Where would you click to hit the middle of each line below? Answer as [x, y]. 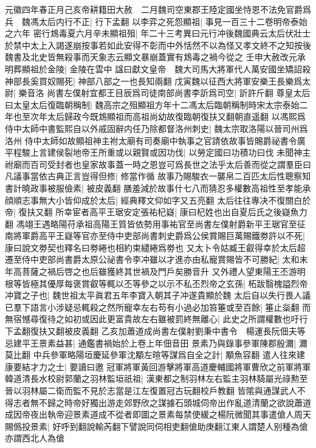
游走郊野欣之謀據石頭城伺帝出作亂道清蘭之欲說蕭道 [209, 402]
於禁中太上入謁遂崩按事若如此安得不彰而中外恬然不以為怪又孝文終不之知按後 [158, 45]
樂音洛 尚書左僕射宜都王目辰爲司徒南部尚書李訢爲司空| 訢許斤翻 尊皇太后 [164, 93]
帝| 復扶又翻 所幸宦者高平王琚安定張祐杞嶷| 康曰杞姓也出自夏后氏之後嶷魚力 [156, 212]
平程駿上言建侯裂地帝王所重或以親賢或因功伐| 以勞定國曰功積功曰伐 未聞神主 [158, 152]
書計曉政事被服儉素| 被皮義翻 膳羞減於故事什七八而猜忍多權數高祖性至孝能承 [158, 188]
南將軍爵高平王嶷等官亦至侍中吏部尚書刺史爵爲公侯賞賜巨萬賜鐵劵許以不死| [155, 236]
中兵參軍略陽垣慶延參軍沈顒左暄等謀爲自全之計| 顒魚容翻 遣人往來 [165, 355]
